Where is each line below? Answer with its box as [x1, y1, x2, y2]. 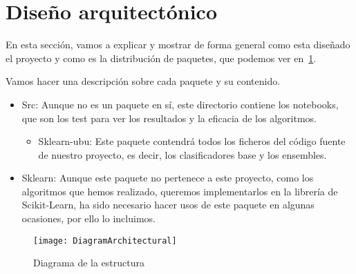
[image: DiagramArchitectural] [33, 235, 177, 246]
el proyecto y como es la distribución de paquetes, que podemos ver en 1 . [6, 50, 317, 65]
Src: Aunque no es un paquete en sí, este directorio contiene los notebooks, [21, 97, 339, 111]
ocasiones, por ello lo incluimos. [21, 211, 156, 226]
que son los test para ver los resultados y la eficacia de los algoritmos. [21, 110, 317, 125]
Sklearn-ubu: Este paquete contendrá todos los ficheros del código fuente [38, 134, 346, 148]
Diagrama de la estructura [33, 255, 144, 270]
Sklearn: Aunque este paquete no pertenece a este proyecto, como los [21, 170, 314, 185]
